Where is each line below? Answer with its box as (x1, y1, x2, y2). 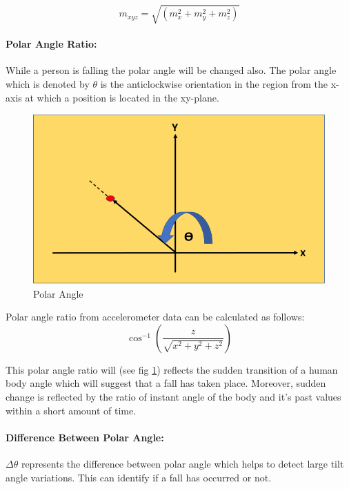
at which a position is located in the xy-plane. (25, 90, 219, 104)
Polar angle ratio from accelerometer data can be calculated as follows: (6, 309, 305, 324)
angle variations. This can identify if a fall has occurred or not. (6, 470, 272, 484)
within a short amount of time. (6, 403, 137, 417)
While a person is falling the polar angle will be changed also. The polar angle (6, 63, 337, 77)
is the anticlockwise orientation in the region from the (100, 76, 328, 90)
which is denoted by (6, 76, 90, 90)
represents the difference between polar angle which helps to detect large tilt (21, 456, 344, 470)
